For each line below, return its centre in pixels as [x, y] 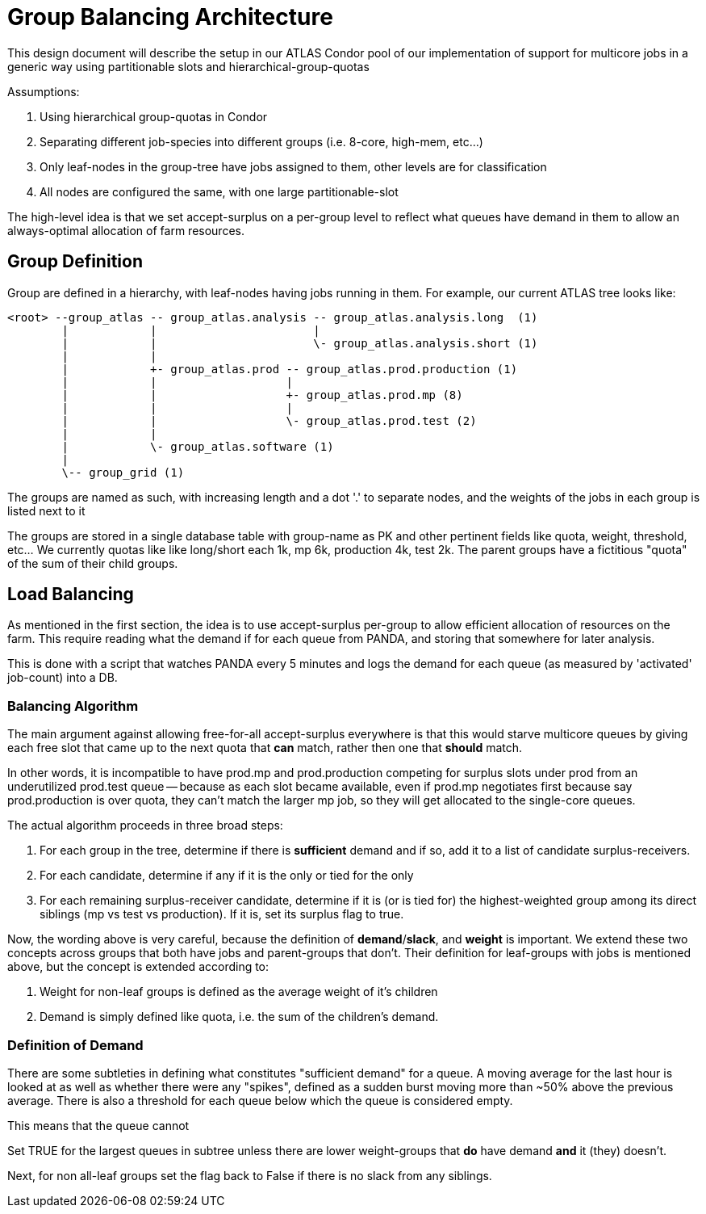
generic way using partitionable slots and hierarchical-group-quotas [188, 66]
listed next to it [46, 510]
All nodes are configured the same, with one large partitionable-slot [219, 191]
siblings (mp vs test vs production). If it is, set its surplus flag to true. [222, 914]
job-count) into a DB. [63, 678]
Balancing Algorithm [73, 706]
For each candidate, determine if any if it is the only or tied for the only [227, 876]
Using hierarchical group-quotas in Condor [154, 116]
